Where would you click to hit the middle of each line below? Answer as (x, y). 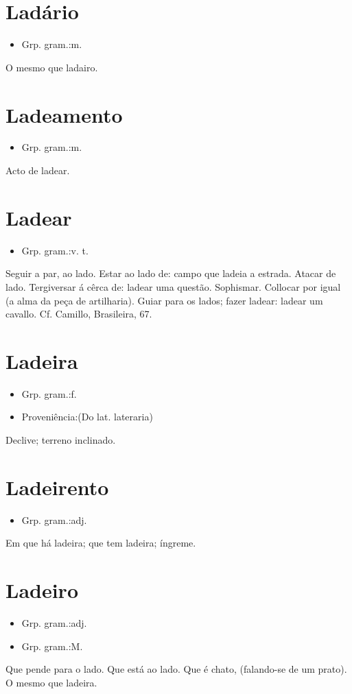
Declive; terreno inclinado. (61, 440)
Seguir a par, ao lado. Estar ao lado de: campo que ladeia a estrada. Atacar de (171, 273)
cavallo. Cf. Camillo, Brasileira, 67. (79, 314)
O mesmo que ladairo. (52, 67)
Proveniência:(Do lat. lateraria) (87, 417)
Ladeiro (42, 590)
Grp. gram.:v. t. (55, 250)
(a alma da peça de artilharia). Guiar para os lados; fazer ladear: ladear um (164, 300)
